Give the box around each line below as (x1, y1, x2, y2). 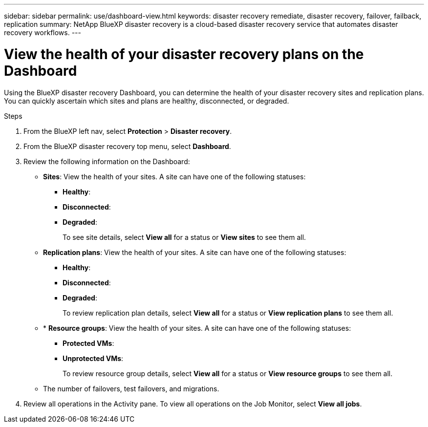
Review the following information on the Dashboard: (23, 157, 190, 166)
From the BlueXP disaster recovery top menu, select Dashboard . (23, 142, 231, 150)
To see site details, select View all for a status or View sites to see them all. (63, 233, 306, 241)
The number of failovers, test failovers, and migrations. (43, 384, 219, 393)
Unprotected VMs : (63, 354, 124, 363)
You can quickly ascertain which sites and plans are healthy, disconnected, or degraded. (4, 96, 289, 105)
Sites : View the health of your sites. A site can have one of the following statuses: (43, 172, 306, 181)
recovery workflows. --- (4, 28, 81, 37)
